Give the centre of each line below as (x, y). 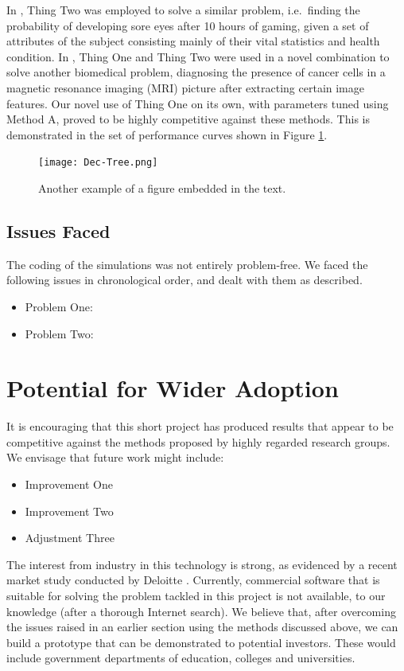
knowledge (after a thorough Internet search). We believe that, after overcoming (201, 611)
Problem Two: (59, 333)
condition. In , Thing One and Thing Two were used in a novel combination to (198, 56)
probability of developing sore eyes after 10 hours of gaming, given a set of (188, 25)
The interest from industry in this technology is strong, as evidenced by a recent (202, 564)
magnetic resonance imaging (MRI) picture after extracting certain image (186, 87)
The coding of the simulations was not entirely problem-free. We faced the (187, 264)
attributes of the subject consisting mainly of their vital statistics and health (193, 41)
